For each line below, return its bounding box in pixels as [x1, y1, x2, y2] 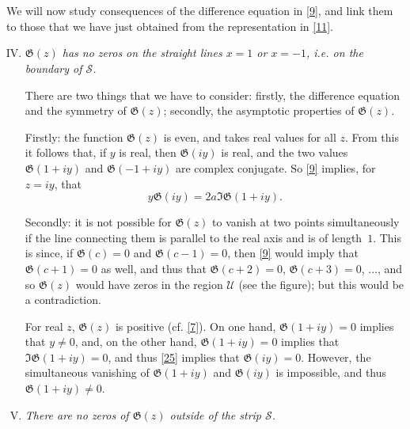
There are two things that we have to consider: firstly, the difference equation [25, 86, 401, 103]
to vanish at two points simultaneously [212, 214, 400, 230]
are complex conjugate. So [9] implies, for [175, 159, 376, 176]
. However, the [301, 348, 371, 365]
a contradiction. [25, 291, 101, 308]
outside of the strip [169, 406, 262, 423]
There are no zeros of [25, 406, 129, 423]
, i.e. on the [306, 44, 363, 61]
